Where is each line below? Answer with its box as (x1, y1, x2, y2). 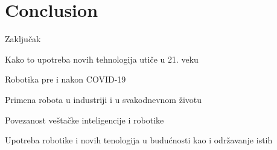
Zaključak (5, 33, 41, 45)
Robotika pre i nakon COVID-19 (5, 73, 126, 86)
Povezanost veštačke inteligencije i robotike (5, 113, 164, 126)
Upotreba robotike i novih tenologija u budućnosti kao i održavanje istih (5, 134, 273, 146)
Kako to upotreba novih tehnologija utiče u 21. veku (5, 52, 199, 65)
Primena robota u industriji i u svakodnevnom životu (5, 93, 202, 105)
